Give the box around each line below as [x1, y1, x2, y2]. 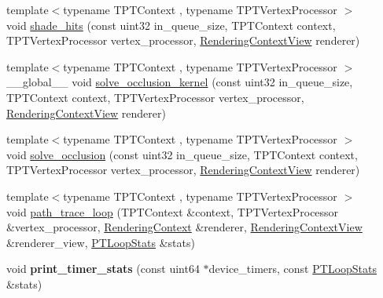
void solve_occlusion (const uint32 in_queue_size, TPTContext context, [6, 146, 358, 162]
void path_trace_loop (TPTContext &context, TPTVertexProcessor [6, 203, 339, 220]
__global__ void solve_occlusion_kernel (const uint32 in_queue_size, [6, 74, 353, 90]
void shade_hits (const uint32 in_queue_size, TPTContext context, [6, 16, 336, 33]
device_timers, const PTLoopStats [208, 260, 377, 277]
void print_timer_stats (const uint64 [6, 260, 200, 277]
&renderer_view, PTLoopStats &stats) [6, 234, 195, 250]
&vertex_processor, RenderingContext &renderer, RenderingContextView [6, 219, 363, 235]
